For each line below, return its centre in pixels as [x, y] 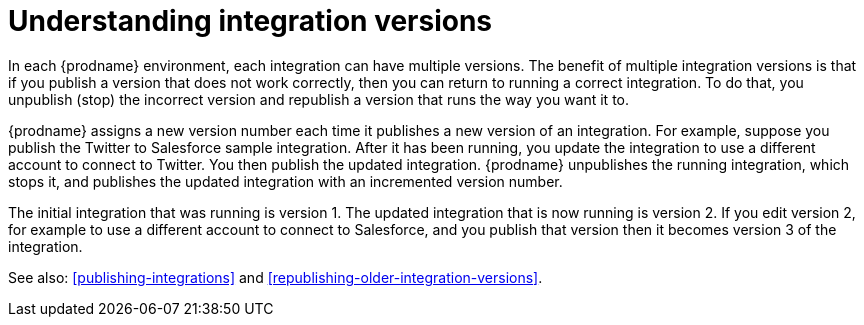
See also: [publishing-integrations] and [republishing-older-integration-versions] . [275, 277]
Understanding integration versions [250, 21]
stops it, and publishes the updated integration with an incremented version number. [285, 181]
